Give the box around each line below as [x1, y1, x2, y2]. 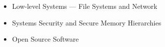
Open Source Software [12, 34, 79, 44]
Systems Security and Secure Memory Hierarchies [12, 17, 162, 27]
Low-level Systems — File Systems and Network [12, 1, 158, 11]
